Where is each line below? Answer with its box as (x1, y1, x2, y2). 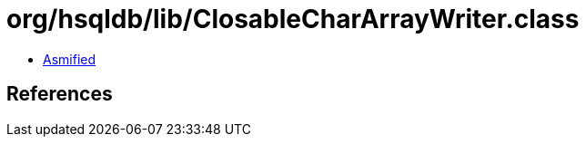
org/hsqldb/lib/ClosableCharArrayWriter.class (6, 4, 580, 34)
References (6, 82, 113, 106)
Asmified (43, 51, 96, 67)
